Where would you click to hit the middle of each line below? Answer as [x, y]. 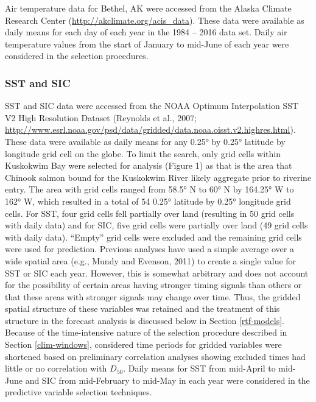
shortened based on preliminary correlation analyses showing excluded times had [155, 356]
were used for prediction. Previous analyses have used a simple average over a [149, 249]
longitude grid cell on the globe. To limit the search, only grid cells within [143, 153]
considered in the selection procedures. [77, 56]
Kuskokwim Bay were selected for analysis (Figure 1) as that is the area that [149, 165]
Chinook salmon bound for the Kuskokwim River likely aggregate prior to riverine [158, 177]
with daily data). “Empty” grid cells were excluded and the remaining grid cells [153, 237]
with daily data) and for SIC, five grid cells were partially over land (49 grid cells [156, 225]
